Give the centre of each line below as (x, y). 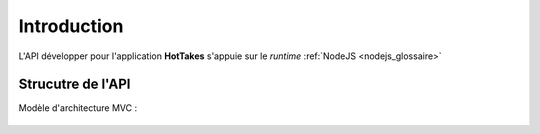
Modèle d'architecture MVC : (78, 108)
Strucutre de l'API (74, 84)
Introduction (71, 26)
